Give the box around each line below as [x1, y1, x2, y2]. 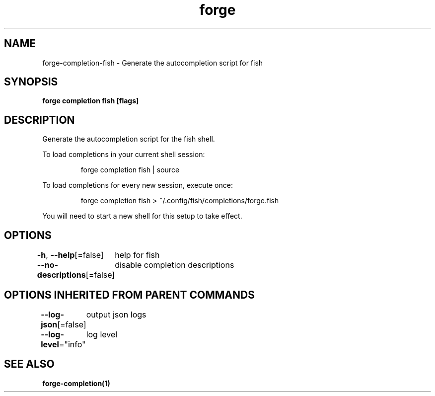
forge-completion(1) [42, 379, 110, 388]
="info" [59, 339, 86, 349]
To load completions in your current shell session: [42, 150, 205, 159]
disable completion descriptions [115, 260, 234, 270]
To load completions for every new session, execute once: [42, 181, 233, 190]
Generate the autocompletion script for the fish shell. [42, 135, 215, 144]
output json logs [86, 309, 146, 319]
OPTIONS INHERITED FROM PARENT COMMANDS [4, 288, 255, 301]
